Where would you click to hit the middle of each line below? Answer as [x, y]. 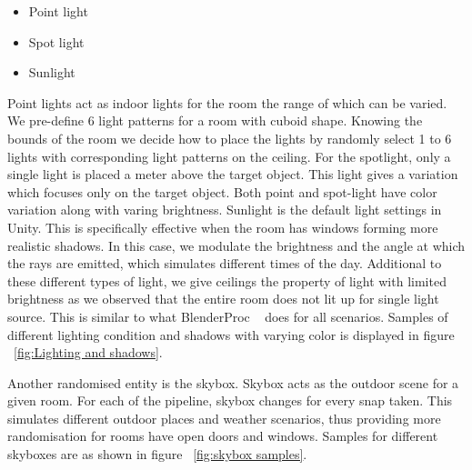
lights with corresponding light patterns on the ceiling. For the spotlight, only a [229, 156]
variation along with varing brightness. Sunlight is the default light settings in [225, 210]
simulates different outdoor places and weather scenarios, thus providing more [224, 418]
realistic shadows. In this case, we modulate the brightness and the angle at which [236, 245]
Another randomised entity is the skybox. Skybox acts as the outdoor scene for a [233, 382]
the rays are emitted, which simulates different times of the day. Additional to [225, 263]
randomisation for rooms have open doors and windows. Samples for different [223, 436]
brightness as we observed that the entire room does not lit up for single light [223, 299]
